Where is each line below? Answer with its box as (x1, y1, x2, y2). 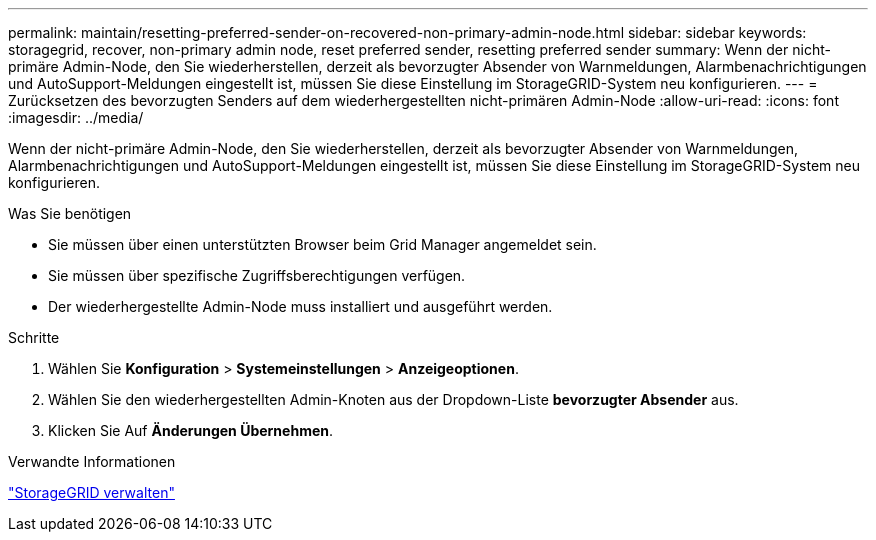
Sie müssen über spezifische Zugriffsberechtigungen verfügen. (48, 267, 466, 284)
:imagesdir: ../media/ (8, 109, 144, 126)
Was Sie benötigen (8, 205, 132, 222)
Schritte (8, 329, 60, 346)
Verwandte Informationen (8, 453, 176, 470)
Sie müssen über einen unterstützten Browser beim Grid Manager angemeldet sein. (48, 236, 597, 253)
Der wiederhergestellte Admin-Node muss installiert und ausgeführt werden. (48, 298, 553, 315)
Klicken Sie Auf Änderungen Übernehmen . (48, 422, 334, 439)
